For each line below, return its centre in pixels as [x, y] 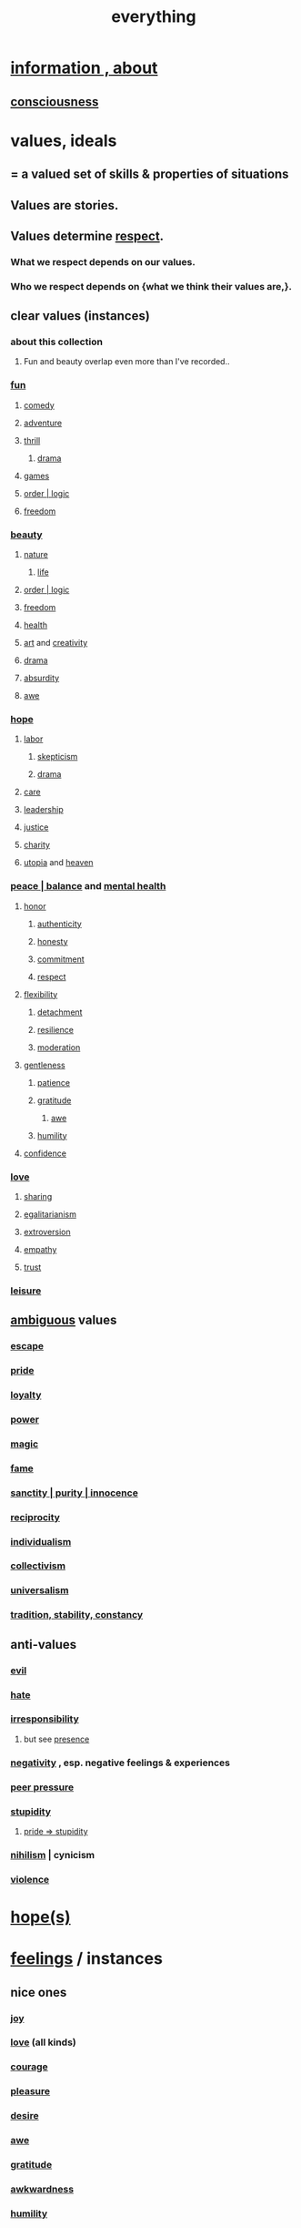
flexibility [40, 994]
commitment [60, 959]
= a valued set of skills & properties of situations [150, 174]
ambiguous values [64, 1320]
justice [36, 827]
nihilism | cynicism [52, 1855]
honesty [52, 941]
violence [30, 1879]
